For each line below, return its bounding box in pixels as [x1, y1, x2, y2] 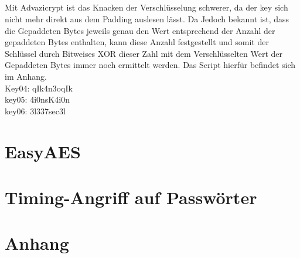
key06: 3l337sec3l [5, 104, 66, 117]
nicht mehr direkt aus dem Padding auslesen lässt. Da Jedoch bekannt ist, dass [5, 12, 289, 25]
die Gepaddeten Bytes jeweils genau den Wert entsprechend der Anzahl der [5, 24, 275, 36]
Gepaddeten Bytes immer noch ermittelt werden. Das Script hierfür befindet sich [5, 59, 296, 71]
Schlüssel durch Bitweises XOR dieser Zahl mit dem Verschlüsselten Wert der [5, 47, 283, 59]
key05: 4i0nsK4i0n [5, 93, 70, 106]
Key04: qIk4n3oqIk [5, 82, 73, 94]
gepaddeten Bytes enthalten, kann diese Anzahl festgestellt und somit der [5, 36, 269, 48]
